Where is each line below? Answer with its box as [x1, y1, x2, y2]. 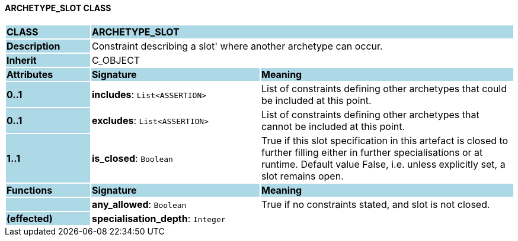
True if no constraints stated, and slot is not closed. [261, 198, 490, 210]
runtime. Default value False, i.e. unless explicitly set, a [261, 158, 506, 170]
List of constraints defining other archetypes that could [261, 82, 507, 95]
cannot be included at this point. [261, 120, 405, 132]
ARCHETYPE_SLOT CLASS [5, 3, 111, 13]
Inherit [7, 54, 37, 66]
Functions [7, 184, 53, 196]
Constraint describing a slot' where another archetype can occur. [91, 40, 383, 52]
